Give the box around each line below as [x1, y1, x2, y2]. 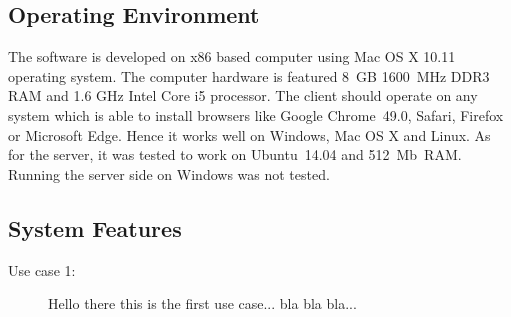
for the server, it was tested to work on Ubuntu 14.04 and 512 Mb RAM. [8, 144, 462, 165]
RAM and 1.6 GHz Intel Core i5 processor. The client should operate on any [8, 85, 478, 106]
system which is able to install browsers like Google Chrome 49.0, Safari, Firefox [8, 104, 504, 125]
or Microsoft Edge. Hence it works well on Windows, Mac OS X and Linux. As [8, 124, 491, 145]
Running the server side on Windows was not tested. [8, 163, 330, 184]
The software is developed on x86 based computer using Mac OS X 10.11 [8, 46, 456, 67]
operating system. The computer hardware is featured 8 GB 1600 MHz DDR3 [8, 65, 490, 86]
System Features [8, 212, 182, 243]
